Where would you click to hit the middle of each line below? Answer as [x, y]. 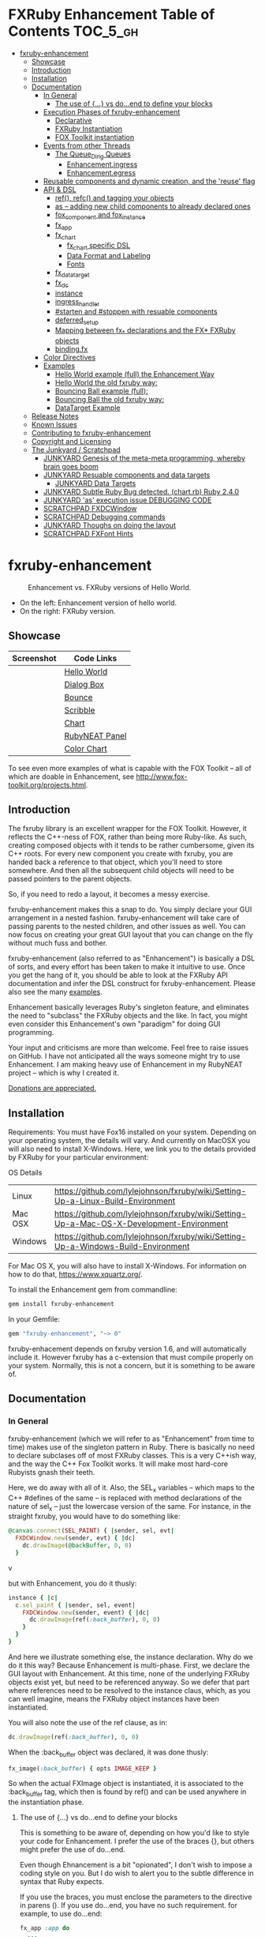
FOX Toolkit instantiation [95, 137]
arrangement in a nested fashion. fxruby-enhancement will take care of [124, 918]
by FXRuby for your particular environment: [78, 1157]
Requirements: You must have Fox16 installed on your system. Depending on [132, 1132]
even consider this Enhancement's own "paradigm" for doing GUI [114, 1024]
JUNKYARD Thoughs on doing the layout [109, 525]
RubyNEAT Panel [95, 735]
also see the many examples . [55, 992]
